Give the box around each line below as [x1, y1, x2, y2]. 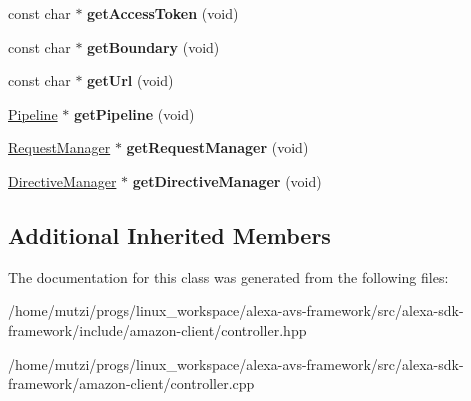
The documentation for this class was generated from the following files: [8, 266, 449, 287]
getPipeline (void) [73, 103, 195, 124]
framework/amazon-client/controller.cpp [8, 373, 255, 394]
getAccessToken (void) [87, 3, 239, 23]
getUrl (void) [87, 70, 174, 91]
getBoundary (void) [87, 36, 220, 57]
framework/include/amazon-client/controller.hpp [8, 319, 307, 340]
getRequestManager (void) [126, 137, 309, 158]
